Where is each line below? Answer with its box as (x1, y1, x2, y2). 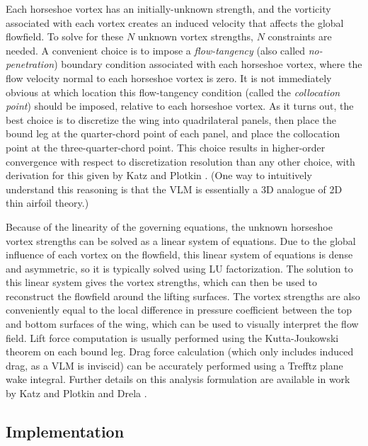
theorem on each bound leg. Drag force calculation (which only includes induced (6, 344, 354, 359)
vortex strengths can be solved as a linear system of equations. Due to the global (6, 233, 356, 248)
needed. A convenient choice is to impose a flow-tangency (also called (6, 42, 306, 57)
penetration (6, 57, 54, 72)
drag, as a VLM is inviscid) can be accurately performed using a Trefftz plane (6, 358, 343, 372)
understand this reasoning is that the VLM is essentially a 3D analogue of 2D (6, 181, 343, 196)
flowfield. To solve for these (6, 29, 124, 44)
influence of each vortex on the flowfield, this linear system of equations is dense (6, 247, 353, 262)
